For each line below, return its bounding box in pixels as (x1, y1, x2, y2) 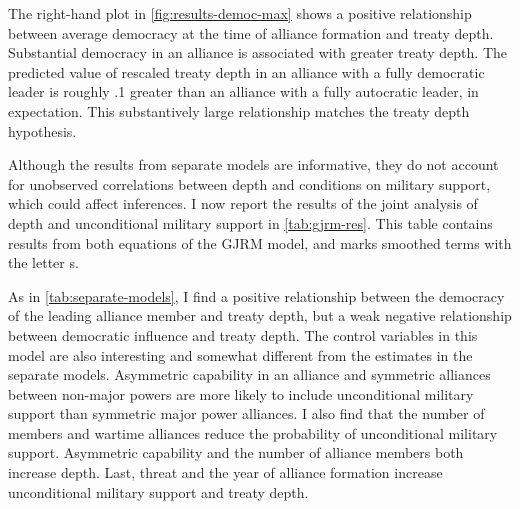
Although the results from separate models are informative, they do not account (8, 154, 499, 175)
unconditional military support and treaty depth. (8, 481, 309, 502)
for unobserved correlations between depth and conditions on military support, (8, 173, 491, 194)
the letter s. (8, 252, 79, 273)
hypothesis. (8, 120, 77, 141)
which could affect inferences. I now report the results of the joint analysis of (8, 193, 478, 214)
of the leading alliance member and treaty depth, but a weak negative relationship (8, 305, 512, 326)
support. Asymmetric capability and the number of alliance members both (8, 442, 464, 463)
